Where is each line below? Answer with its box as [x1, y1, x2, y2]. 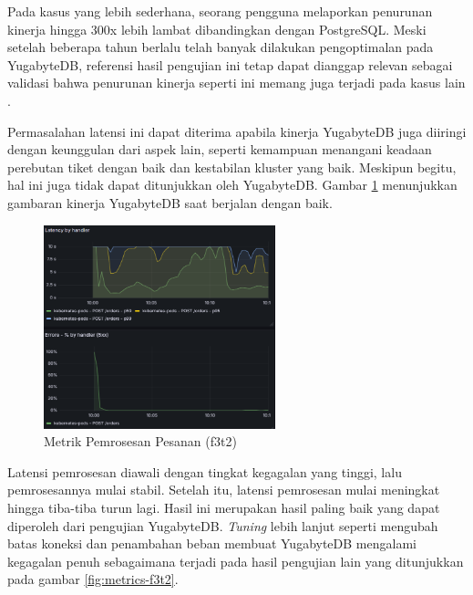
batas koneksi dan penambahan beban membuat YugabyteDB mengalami [7, 534, 416, 553]
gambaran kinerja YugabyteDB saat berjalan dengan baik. [7, 193, 333, 212]
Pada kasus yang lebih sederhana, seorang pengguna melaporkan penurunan [7, 2, 433, 20]
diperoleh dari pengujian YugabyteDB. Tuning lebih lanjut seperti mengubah [7, 516, 438, 535]
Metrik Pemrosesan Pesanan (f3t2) [44, 432, 237, 451]
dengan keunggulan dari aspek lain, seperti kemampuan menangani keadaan [7, 140, 432, 159]
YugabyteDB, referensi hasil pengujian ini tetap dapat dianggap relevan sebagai [7, 55, 453, 74]
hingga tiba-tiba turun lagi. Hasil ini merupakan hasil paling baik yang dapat [7, 498, 440, 517]
